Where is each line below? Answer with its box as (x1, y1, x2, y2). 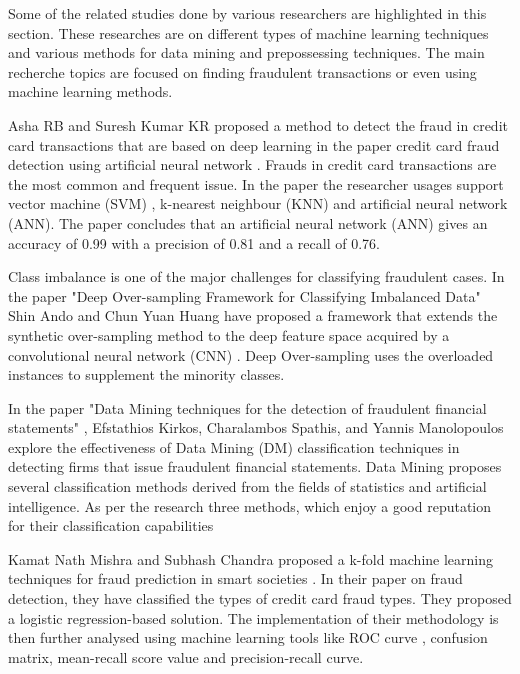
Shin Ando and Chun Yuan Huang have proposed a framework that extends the (8, 305, 498, 326)
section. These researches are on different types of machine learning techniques (8, 22, 489, 43)
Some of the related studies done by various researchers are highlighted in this (8, 3, 487, 23)
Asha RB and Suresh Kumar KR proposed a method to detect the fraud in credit (8, 114, 508, 135)
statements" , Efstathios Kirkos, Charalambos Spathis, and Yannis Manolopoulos (8, 417, 504, 438)
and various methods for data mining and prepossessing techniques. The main (8, 42, 485, 63)
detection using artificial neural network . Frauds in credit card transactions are (8, 154, 497, 175)
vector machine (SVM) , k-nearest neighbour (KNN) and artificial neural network (8, 193, 508, 214)
